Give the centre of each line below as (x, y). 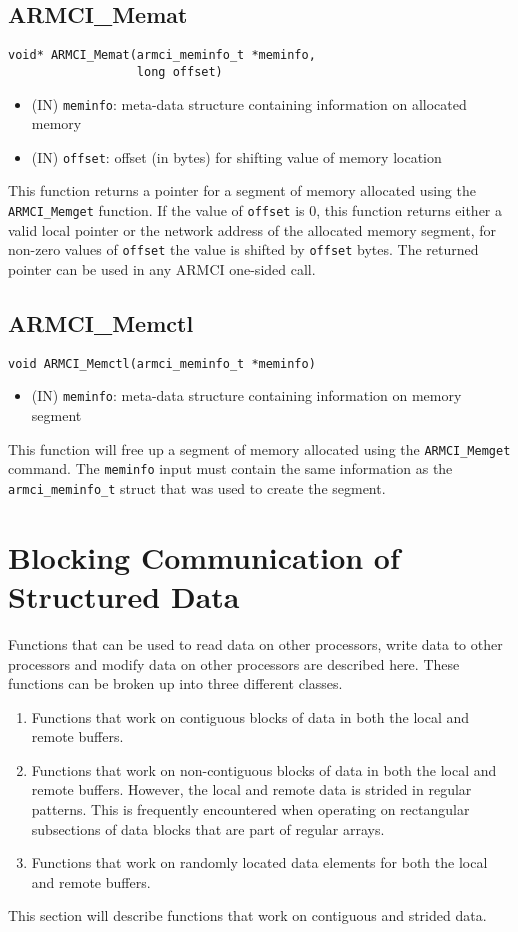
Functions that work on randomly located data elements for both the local (259, 862)
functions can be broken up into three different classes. (175, 683)
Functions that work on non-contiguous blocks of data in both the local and (264, 769)
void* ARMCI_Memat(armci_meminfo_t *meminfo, (162, 55)
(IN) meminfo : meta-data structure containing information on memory (246, 395)
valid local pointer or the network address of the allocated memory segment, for (252, 229)
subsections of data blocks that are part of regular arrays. (208, 828)
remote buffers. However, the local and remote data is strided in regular (251, 789)
